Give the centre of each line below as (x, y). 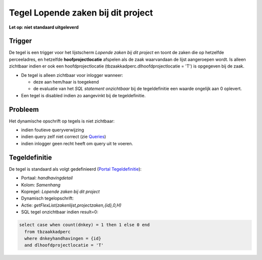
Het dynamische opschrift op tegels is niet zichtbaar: (62, 121)
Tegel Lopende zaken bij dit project (81, 13)
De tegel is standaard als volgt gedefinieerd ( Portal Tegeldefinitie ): (75, 169)
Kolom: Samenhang (41, 185)
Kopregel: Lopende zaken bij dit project (60, 191)
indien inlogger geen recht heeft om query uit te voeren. (77, 143)
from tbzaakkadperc (48, 232)
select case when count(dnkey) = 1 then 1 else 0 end (84, 225)
